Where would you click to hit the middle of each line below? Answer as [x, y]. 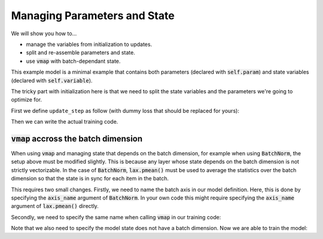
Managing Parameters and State [93, 16]
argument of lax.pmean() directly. [55, 206]
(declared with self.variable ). [52, 80]
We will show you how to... [44, 33]
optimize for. [26, 100]
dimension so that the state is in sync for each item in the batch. [90, 179]
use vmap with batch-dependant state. [73, 61]
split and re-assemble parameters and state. [81, 53]
